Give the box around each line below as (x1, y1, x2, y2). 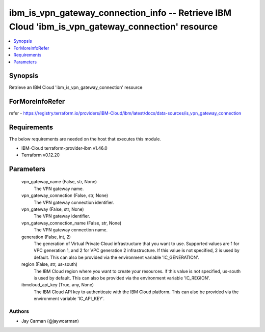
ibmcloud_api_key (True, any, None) (21, 282, 94, 288)
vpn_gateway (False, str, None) (21, 206, 84, 212)
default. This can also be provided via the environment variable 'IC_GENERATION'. (33, 254, 199, 260)
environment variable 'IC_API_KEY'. (33, 296, 105, 302)
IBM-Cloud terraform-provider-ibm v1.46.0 (21, 145, 107, 151)
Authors (9, 307, 29, 314)
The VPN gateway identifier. (33, 213, 90, 219)
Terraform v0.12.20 (21, 152, 60, 158)
